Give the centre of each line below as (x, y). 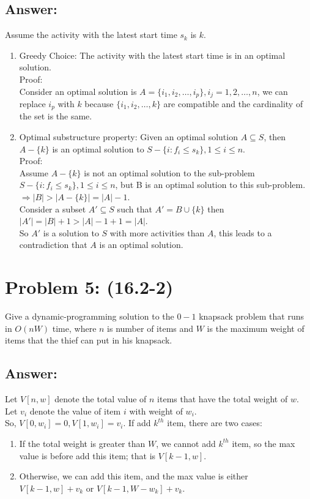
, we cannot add (186, 443)
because (99, 104)
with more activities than (157, 232)
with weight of (156, 411)
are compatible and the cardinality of (233, 104)
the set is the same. (56, 116)
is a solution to (71, 232)
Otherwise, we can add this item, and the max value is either (134, 476)
